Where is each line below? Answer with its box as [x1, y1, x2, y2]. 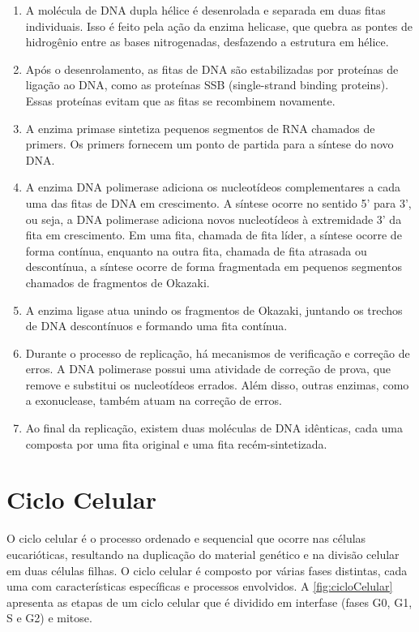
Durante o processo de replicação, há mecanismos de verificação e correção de [25, 344, 410, 361]
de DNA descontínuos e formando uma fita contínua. [25, 317, 288, 334]
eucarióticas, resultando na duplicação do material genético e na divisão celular [6, 545, 400, 562]
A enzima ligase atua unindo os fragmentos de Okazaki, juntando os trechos [25, 301, 403, 318]
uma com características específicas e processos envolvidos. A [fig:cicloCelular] [6, 578, 393, 595]
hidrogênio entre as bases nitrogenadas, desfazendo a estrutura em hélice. [25, 33, 389, 50]
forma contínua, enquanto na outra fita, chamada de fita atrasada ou [25, 242, 367, 259]
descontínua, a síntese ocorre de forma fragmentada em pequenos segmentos [25, 258, 402, 275]
